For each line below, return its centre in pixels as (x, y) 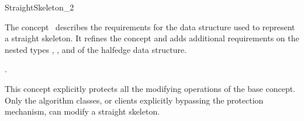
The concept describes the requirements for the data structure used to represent (150, 26)
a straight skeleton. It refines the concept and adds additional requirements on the (152, 38)
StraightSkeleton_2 (39, 7)
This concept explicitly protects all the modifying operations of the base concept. (150, 88)
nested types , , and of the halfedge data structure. (96, 49)
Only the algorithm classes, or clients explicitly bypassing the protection (134, 100)
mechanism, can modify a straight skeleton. (82, 111)
